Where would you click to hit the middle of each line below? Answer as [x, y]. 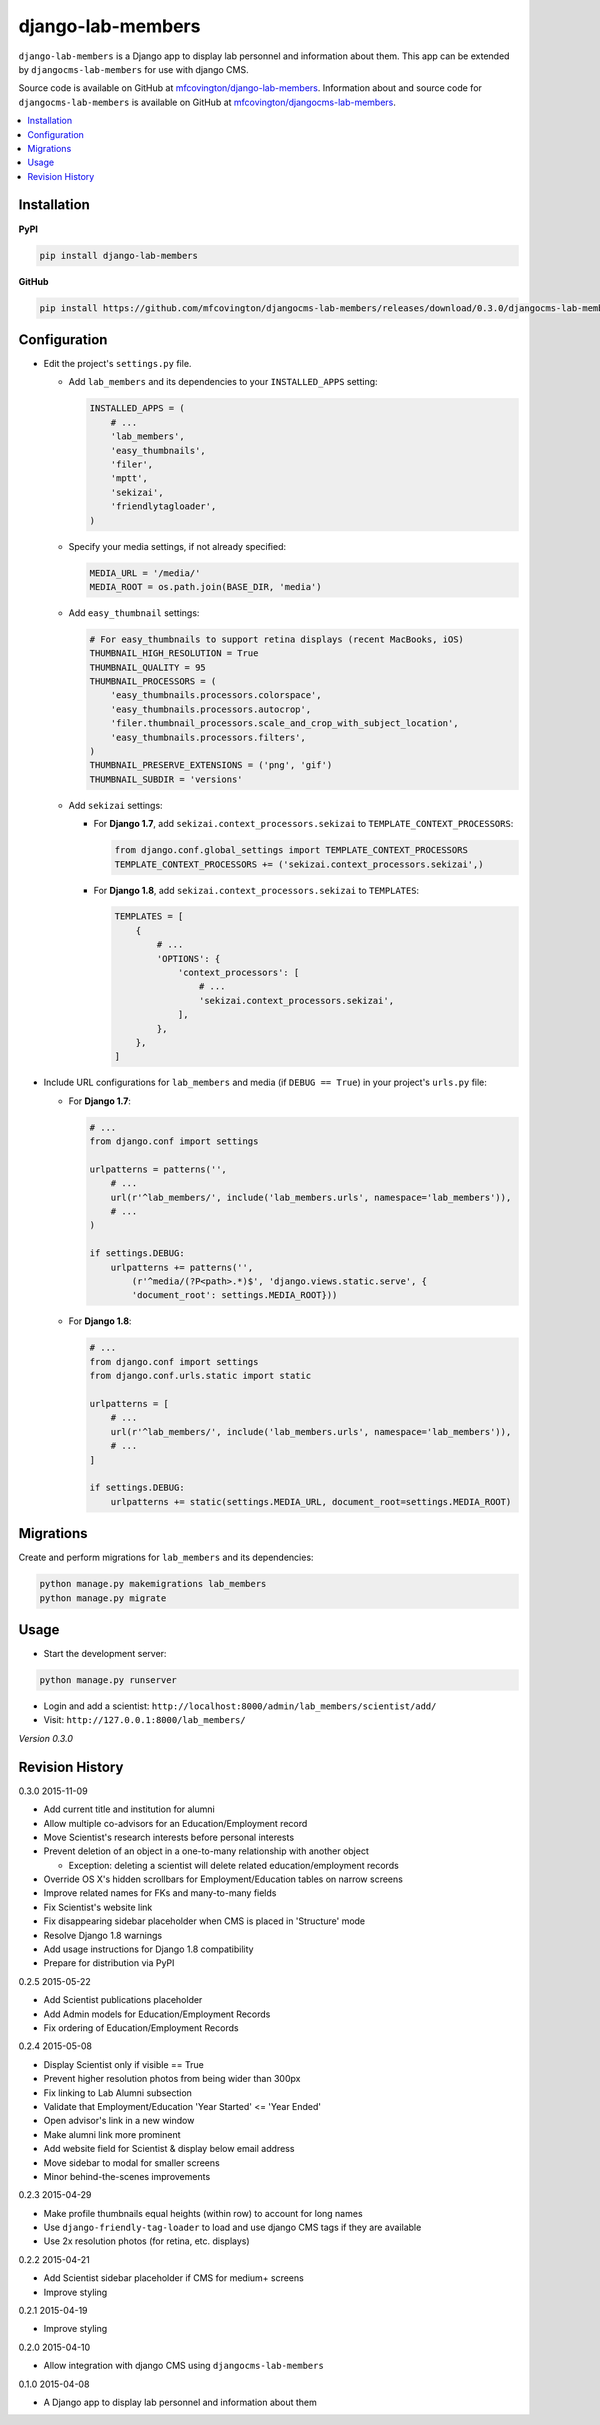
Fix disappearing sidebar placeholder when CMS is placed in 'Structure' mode [204, 1921]
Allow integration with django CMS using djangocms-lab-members [183, 2366]
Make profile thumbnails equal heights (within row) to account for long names [203, 2213]
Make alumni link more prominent [112, 2134]
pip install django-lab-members [119, 255]
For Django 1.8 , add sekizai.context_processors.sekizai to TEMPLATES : [256, 890]
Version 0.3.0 [46, 1738]
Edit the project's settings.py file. [117, 364]
